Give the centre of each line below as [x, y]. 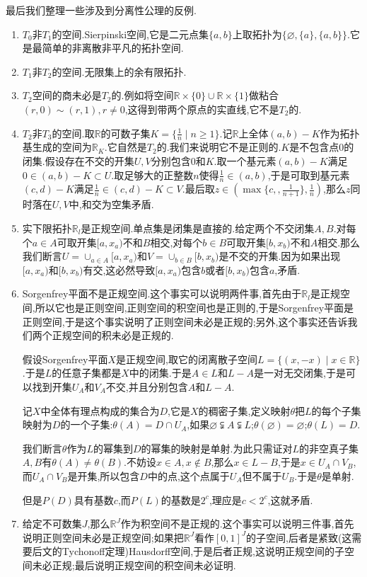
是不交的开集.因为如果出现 [280, 256]
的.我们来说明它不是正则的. [219, 147]
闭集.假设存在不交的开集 [78, 160]
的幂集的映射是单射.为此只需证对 [217, 448]
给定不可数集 [52, 524]
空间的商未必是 [67, 95]
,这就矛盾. [290, 499]
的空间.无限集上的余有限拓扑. [119, 71]
